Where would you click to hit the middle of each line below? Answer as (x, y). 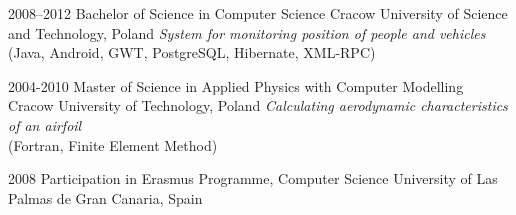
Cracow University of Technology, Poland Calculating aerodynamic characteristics (258, 105)
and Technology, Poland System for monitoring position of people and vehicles (247, 32)
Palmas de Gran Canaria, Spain (105, 197)
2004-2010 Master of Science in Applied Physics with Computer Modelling (236, 85)
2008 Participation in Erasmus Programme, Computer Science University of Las (253, 178)
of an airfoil (45, 124)
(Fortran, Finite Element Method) (113, 144)
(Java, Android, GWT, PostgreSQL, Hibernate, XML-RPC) (192, 52)
